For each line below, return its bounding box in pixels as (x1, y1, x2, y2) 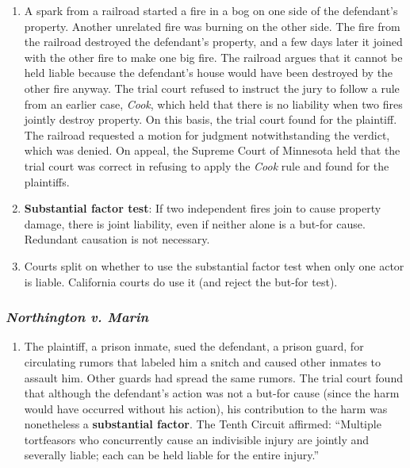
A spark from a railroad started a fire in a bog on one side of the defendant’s (24, 2, 398, 18)
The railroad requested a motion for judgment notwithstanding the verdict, (24, 126, 390, 143)
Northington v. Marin (6, 307, 149, 327)
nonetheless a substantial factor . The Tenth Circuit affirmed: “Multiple (24, 416, 381, 432)
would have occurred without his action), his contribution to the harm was (24, 400, 388, 416)
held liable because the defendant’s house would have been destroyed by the (24, 64, 393, 81)
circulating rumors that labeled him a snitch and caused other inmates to (24, 353, 381, 370)
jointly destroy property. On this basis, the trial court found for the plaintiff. (24, 111, 397, 128)
